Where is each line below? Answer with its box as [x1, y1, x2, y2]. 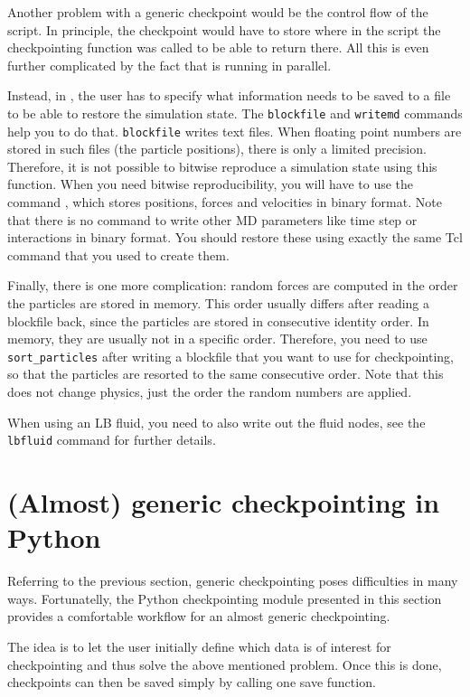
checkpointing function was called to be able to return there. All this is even [7, 38, 429, 57]
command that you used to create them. [7, 245, 230, 264]
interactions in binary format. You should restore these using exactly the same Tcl [7, 228, 463, 247]
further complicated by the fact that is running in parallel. [7, 55, 332, 74]
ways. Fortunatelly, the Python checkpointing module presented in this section [7, 589, 442, 608]
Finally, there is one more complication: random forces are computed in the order [7, 276, 458, 295]
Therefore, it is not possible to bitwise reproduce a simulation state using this [7, 156, 437, 175]
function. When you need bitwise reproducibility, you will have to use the [7, 174, 414, 193]
